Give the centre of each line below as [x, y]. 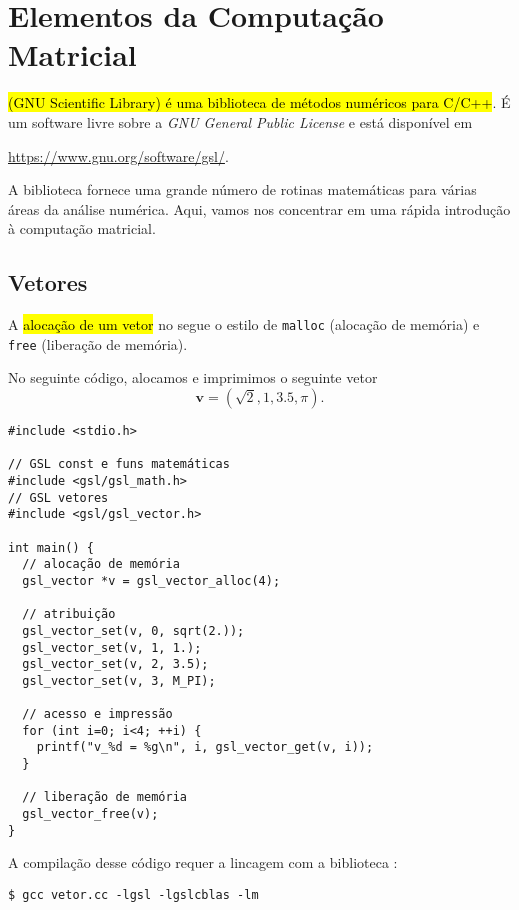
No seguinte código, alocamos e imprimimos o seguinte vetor [193, 377]
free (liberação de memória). [98, 343]
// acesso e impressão [97, 714]
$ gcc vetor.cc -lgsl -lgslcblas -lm [133, 894]
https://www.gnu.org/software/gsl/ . [118, 155]
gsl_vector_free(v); [90, 814]
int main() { [51, 547]
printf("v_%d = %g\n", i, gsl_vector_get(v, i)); [205, 747]
